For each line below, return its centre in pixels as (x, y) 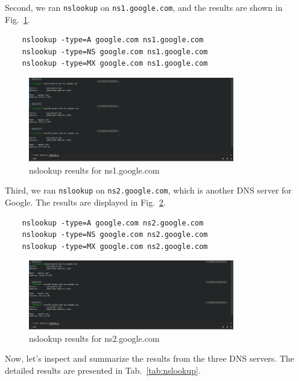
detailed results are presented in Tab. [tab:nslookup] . (103, 370)
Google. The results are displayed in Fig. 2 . (86, 202)
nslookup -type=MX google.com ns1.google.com (115, 64)
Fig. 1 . (17, 19)
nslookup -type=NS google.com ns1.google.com (115, 52)
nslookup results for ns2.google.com (94, 338)
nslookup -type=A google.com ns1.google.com (113, 40)
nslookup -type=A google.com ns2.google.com (113, 223)
